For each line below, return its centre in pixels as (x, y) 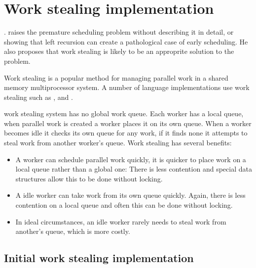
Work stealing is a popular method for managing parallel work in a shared (116, 77)
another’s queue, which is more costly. (73, 231)
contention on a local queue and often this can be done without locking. (124, 205)
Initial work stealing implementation (99, 258)
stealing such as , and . (38, 97)
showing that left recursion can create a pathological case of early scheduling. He (126, 41)
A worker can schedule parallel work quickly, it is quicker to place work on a (131, 159)
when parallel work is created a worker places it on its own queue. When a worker (128, 123)
